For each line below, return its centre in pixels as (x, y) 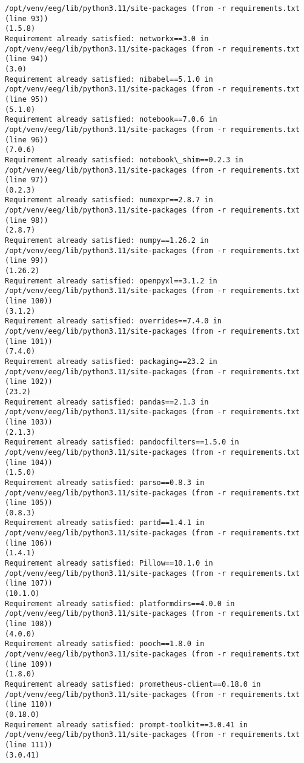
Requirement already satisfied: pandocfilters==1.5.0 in (122, 442)
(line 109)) (29, 664)
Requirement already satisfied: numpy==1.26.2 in (107, 241)
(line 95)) (27, 99)
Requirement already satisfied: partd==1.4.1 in (105, 523)
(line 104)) (29, 462)
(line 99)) (27, 261)
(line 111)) (29, 745)
